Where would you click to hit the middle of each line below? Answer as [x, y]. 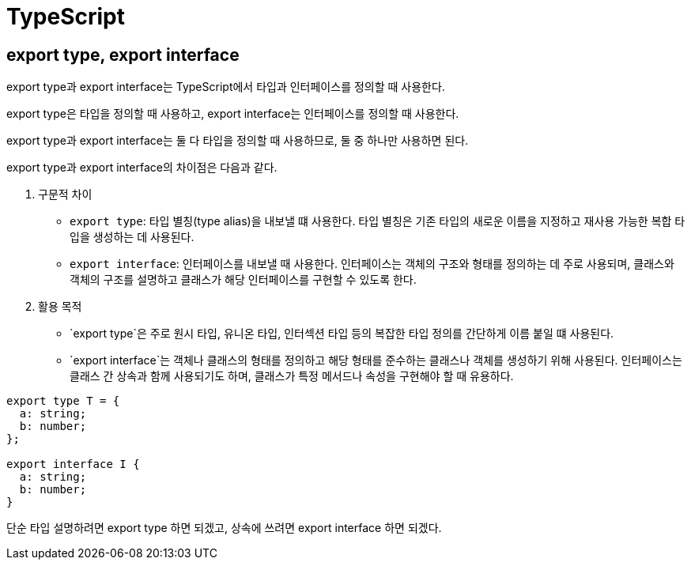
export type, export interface [123, 55]
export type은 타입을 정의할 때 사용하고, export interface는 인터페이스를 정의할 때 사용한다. [233, 114]
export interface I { [73, 464]
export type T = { [63, 401]
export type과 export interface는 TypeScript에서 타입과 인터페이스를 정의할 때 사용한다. [226, 87]
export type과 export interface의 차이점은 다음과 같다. [142, 168]
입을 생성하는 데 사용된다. [132, 237]
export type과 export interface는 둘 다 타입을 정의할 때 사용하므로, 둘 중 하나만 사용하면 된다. [238, 141]
